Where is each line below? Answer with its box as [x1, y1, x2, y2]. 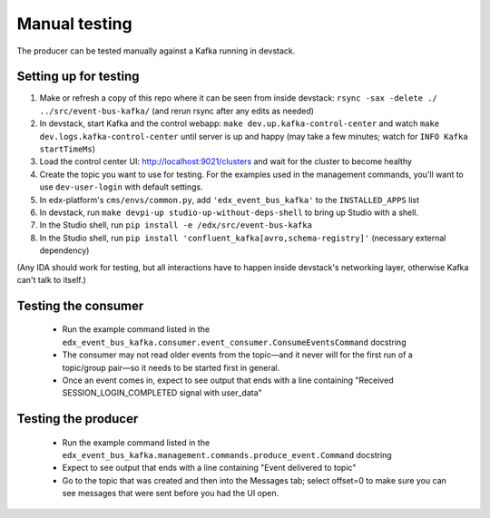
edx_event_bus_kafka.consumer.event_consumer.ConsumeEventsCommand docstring [62, 337, 407, 347]
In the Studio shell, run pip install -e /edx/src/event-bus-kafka [39, 220, 313, 230]
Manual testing [16, 14, 132, 34]
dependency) [39, 245, 90, 256]
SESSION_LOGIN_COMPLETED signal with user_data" [62, 387, 262, 398]
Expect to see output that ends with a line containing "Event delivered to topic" [62, 463, 357, 474]
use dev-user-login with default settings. [39, 181, 203, 192]
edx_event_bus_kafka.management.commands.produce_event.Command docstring [62, 450, 392, 461]
